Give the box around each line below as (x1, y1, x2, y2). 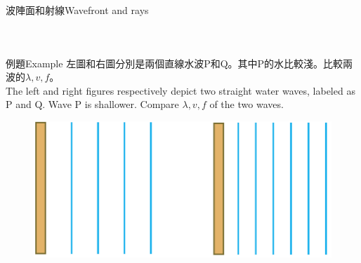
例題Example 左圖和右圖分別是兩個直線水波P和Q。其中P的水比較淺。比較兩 (6, 55, 353, 70)
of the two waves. (209, 97, 284, 112)
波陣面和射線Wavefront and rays (6, 3, 149, 17)
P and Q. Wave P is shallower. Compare (6, 97, 179, 112)
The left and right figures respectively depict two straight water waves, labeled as (6, 83, 355, 97)
